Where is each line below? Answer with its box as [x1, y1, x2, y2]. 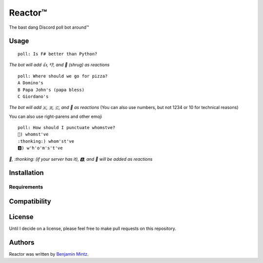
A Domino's [18, 80, 44, 86]
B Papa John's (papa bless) [18, 87, 85, 93]
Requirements [9, 184, 43, 190]
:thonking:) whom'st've [18, 138, 75, 144]
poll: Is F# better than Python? [18, 51, 97, 56]
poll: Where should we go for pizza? [18, 73, 108, 79]
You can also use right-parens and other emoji [9, 113, 102, 119]
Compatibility [9, 197, 51, 206]
